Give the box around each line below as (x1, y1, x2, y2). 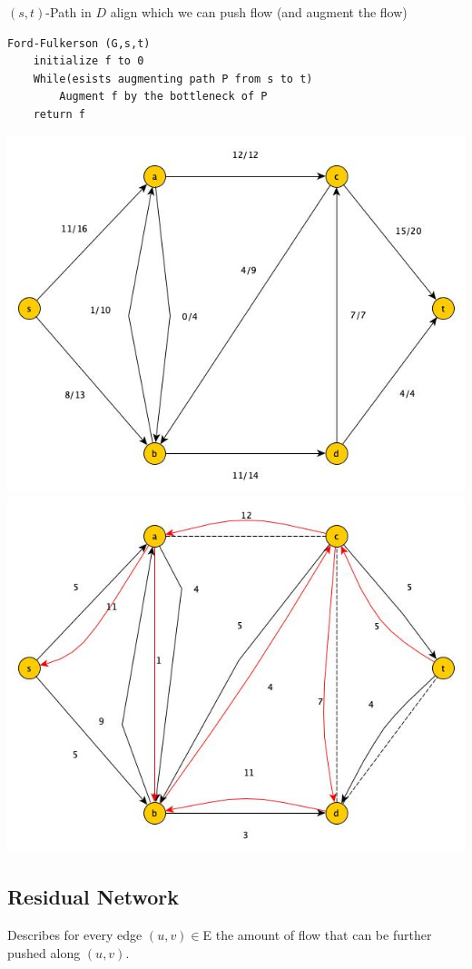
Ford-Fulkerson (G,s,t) (7, 36, 151, 50)
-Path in (45, 3, 92, 21)
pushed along (7, 943, 81, 962)
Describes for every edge (7, 925, 143, 944)
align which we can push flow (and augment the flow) (110, 3, 408, 21)
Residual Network (7, 883, 179, 911)
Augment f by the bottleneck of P (59, 90, 268, 104)
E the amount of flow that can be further (202, 925, 432, 944)
